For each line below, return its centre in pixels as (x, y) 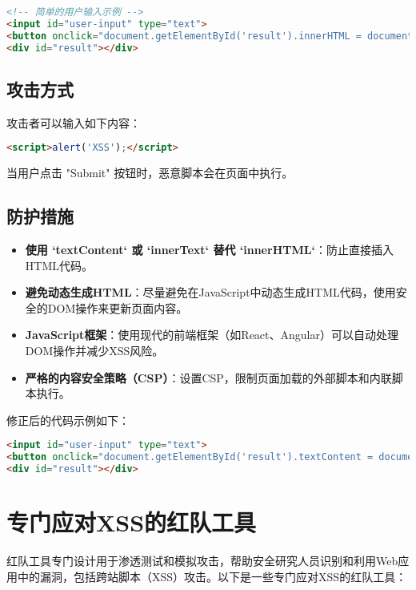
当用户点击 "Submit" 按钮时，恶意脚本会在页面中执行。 (150, 173)
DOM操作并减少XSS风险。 (94, 350)
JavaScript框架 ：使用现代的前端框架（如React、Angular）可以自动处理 (212, 335)
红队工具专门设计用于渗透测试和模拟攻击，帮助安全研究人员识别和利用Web (202, 561)
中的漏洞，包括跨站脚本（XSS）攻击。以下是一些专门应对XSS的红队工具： (212, 576)
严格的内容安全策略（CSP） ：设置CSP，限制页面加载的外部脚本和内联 (208, 377)
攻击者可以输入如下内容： (74, 122)
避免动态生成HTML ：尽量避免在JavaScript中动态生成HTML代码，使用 (210, 292)
